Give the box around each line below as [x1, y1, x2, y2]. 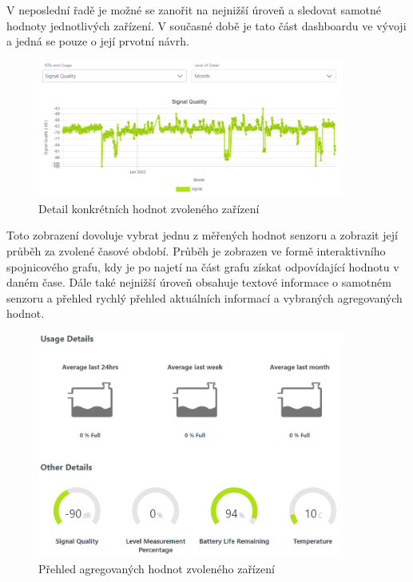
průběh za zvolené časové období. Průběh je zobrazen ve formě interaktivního [6, 242, 386, 259]
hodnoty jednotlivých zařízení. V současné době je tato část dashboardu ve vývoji [6, 17, 407, 34]
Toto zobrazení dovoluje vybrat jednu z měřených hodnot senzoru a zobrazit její [6, 227, 398, 243]
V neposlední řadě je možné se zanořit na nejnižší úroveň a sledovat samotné [6, 2, 382, 18]
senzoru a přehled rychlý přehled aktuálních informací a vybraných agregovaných [6, 289, 403, 306]
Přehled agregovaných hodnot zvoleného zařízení [38, 560, 275, 577]
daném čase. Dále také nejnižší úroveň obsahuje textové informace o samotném [6, 274, 391, 291]
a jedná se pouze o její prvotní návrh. [6, 33, 189, 49]
